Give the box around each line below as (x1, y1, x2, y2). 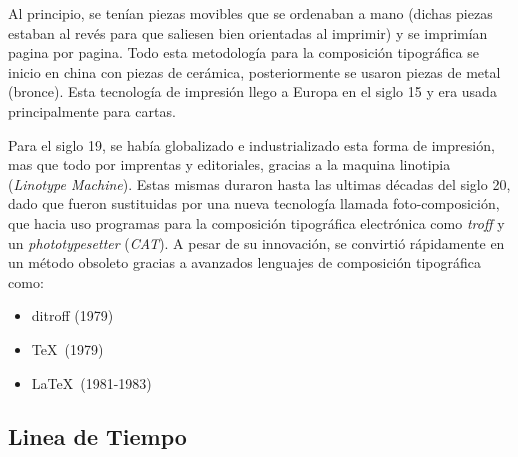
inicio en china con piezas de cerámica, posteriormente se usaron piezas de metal (8, 61, 501, 82)
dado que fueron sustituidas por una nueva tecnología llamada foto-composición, (8, 193, 500, 214)
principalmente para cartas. (8, 100, 176, 121)
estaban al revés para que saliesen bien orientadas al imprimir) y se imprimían (8, 22, 488, 43)
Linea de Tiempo (8, 421, 187, 452)
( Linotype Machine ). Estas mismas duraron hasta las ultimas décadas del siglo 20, (8, 173, 511, 194)
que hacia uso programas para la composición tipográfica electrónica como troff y (8, 212, 505, 233)
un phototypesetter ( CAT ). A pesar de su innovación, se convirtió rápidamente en (8, 232, 505, 253)
